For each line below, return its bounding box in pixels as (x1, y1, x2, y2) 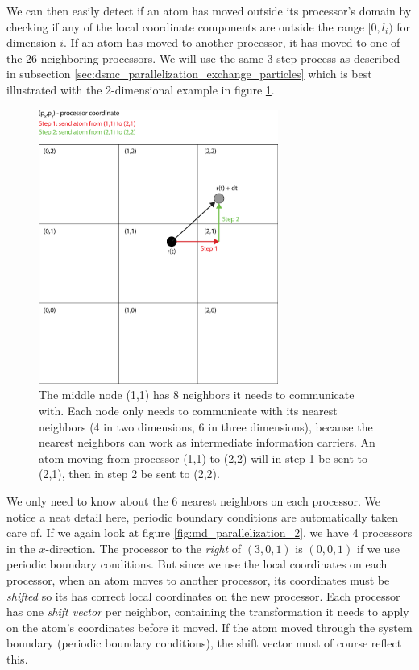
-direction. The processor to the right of (45, 539, 242, 556)
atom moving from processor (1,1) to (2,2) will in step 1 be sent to (39, 449, 367, 466)
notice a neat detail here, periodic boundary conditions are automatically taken (6, 508, 398, 525)
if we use (357, 539, 400, 556)
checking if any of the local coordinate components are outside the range (6, 18, 364, 35)
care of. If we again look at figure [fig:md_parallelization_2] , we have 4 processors (6, 524, 413, 541)
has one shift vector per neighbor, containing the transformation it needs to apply (6, 603, 409, 620)
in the (6, 539, 35, 556)
